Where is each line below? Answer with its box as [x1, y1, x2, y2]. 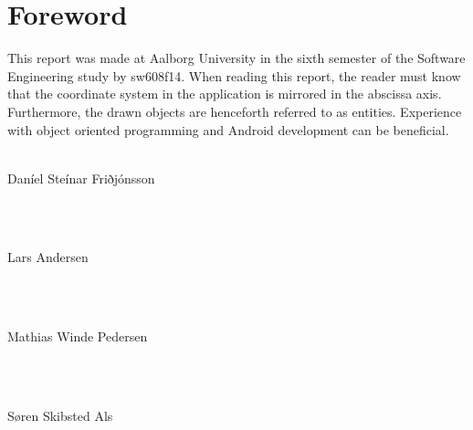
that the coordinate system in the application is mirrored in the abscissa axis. [7, 84, 442, 103]
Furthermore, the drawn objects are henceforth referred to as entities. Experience [7, 101, 462, 121]
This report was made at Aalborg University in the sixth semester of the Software [7, 48, 466, 68]
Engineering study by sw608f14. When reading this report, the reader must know [7, 66, 461, 85]
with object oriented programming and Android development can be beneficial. [7, 120, 449, 139]
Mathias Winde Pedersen [7, 327, 148, 346]
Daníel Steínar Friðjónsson [7, 168, 155, 187]
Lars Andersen [7, 247, 89, 267]
